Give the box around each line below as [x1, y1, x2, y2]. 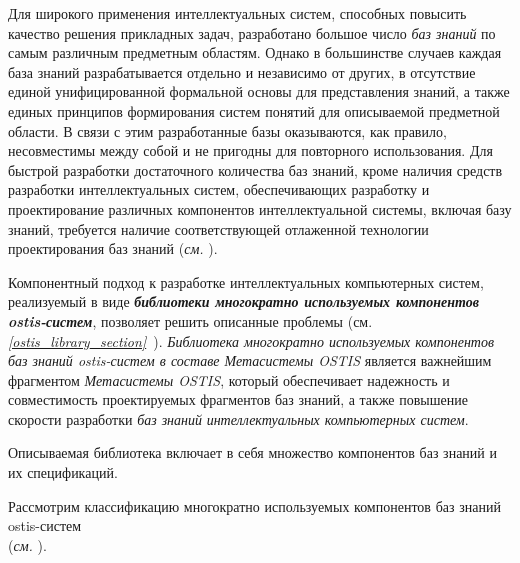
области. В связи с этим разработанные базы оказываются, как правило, [8, 120, 447, 141]
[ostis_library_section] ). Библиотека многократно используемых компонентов [8, 330, 495, 351]
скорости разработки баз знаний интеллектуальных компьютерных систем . [8, 408, 469, 429]
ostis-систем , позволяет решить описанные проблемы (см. [8, 310, 373, 331]
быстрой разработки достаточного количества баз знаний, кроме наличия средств [8, 159, 503, 180]
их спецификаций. [8, 462, 118, 483]
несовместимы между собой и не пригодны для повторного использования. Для [8, 140, 493, 161]
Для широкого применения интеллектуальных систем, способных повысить [8, 3, 467, 23]
